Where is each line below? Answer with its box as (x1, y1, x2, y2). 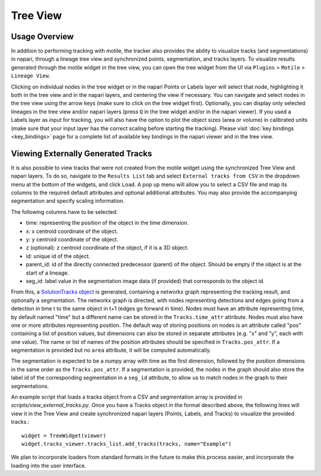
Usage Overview (11, 31, 74, 42)
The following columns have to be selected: (11, 208, 118, 215)
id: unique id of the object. (26, 253, 90, 260)
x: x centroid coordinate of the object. (26, 228, 118, 235)
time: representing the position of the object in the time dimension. (26, 219, 189, 226)
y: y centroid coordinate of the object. (26, 236, 119, 243)
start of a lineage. (26, 269, 70, 276)
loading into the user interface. (11, 462, 86, 469)
